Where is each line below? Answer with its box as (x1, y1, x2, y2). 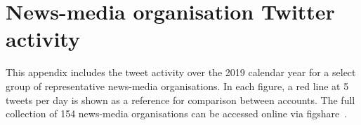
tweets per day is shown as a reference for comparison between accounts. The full (6, 92, 355, 107)
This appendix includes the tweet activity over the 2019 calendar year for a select (6, 65, 356, 80)
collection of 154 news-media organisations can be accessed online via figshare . (6, 106, 348, 121)
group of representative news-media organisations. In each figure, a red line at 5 (6, 78, 349, 93)
